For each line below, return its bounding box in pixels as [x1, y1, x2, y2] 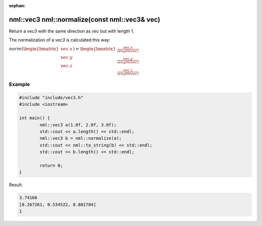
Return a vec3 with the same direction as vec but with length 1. [9, 28, 134, 34]
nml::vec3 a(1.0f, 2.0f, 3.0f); [39, 122, 116, 128]
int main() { [19, 115, 50, 121]
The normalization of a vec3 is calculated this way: [9, 37, 111, 43]
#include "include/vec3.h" [19, 95, 83, 100]
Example [9, 81, 30, 88]
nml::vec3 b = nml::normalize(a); [39, 136, 122, 141]
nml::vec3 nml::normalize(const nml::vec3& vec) [9, 15, 160, 24]
